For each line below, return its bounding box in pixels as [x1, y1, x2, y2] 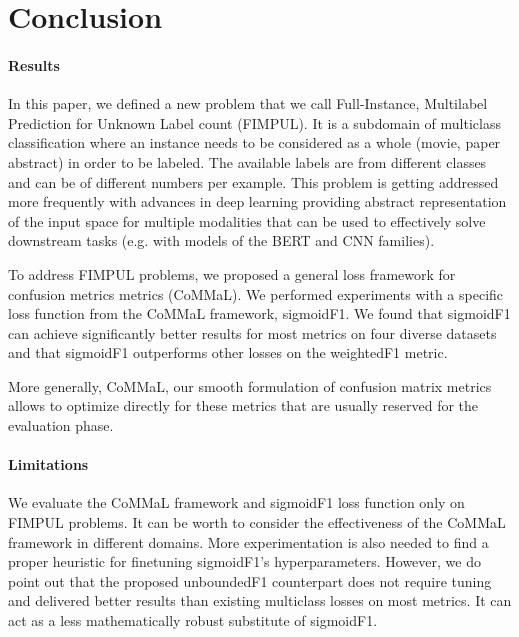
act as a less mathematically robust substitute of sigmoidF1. [8, 610, 378, 631]
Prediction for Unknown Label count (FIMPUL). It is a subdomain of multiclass [8, 112, 501, 133]
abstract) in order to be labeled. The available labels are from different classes [8, 151, 487, 172]
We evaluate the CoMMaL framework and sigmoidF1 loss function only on [8, 492, 465, 513]
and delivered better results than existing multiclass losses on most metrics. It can [8, 590, 512, 611]
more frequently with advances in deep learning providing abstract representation [8, 191, 507, 212]
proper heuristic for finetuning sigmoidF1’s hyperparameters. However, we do [8, 551, 481, 572]
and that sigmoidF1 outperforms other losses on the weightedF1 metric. [8, 342, 448, 363]
